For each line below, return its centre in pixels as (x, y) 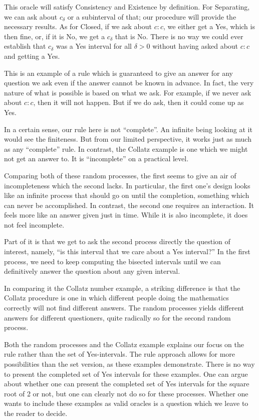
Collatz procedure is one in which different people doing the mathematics (116, 298)
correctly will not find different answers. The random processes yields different (124, 308)
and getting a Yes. (32, 56)
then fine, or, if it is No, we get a (55, 36)
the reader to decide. (36, 413)
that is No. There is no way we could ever (179, 36)
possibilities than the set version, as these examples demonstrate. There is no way (129, 364)
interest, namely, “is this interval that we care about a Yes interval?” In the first (127, 251)
